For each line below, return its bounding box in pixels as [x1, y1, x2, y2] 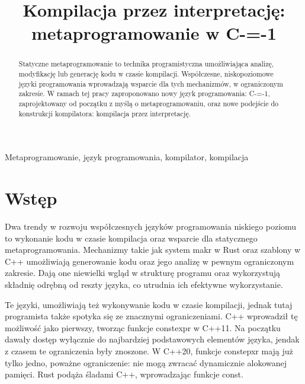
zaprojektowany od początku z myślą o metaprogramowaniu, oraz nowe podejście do [18, 98, 279, 108]
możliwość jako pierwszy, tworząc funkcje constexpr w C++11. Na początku [5, 321, 281, 334]
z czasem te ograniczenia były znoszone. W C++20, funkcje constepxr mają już [5, 344, 293, 357]
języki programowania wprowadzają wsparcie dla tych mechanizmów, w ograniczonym [18, 78, 283, 88]
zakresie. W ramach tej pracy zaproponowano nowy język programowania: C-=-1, [18, 88, 270, 99]
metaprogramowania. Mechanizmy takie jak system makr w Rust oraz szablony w [5, 243, 301, 256]
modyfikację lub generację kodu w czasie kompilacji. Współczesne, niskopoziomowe [18, 69, 274, 79]
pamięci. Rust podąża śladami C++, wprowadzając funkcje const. [5, 368, 243, 380]
